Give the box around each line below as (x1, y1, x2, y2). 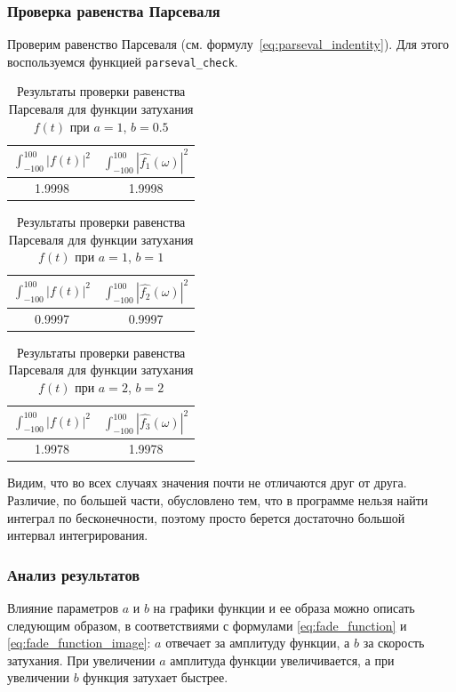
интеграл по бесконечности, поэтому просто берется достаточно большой (7, 508, 405, 527)
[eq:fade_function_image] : (7, 633, 151, 652)
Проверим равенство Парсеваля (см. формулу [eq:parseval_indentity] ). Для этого (7, 35, 449, 53)
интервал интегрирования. (7, 526, 148, 544)
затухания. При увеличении (7, 650, 156, 669)
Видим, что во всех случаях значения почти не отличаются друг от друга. (7, 473, 407, 492)
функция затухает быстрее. (83, 668, 228, 687)
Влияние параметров (7, 598, 119, 616)
